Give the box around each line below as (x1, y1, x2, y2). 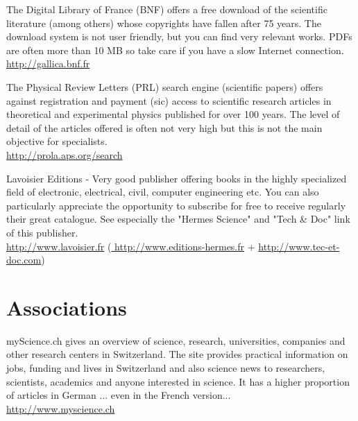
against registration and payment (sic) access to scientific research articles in (6, 93, 332, 108)
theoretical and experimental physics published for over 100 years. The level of (6, 107, 340, 121)
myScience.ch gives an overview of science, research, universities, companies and (6, 333, 346, 347)
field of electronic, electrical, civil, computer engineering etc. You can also (6, 184, 319, 199)
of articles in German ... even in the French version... (6, 388, 231, 402)
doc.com (6, 252, 42, 267)
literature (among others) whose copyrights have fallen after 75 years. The (6, 15, 321, 30)
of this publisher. (6, 225, 78, 239)
